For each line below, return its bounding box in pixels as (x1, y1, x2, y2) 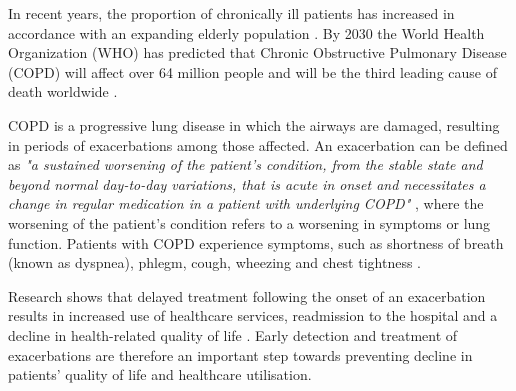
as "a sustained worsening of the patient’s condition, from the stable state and (8, 154, 483, 175)
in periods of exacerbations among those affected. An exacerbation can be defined (8, 134, 508, 155)
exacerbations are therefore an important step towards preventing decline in (8, 344, 473, 365)
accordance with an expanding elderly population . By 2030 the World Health (8, 22, 485, 43)
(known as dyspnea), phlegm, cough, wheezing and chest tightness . (8, 252, 421, 273)
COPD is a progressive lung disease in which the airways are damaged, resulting (8, 114, 500, 135)
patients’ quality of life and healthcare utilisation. (8, 364, 312, 385)
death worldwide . (8, 81, 118, 102)
